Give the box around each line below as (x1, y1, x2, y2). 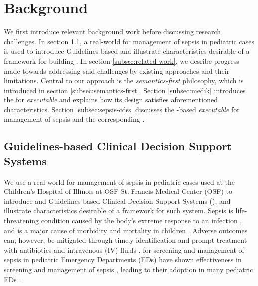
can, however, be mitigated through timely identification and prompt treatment (4, 235, 247, 245)
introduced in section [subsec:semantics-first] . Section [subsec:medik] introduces (4, 85, 246, 95)
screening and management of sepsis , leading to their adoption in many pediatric (4, 264, 253, 274)
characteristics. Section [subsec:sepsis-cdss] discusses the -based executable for (4, 104, 240, 114)
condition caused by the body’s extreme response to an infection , (41, 215, 242, 226)
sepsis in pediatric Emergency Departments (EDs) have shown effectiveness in (4, 254, 242, 265)
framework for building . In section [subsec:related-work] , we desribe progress (4, 55, 239, 66)
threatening (4, 215, 39, 226)
